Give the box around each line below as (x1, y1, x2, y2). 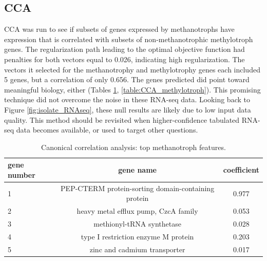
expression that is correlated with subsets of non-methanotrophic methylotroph (4, 33, 253, 44)
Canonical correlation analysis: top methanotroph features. (41, 141, 226, 152)
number (8, 169, 35, 180)
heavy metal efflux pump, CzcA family (77, 206, 198, 216)
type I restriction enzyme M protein (81, 231, 194, 241)
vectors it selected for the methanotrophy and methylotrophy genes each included (4, 64, 260, 74)
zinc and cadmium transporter (89, 244, 185, 254)
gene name (118, 164, 157, 175)
